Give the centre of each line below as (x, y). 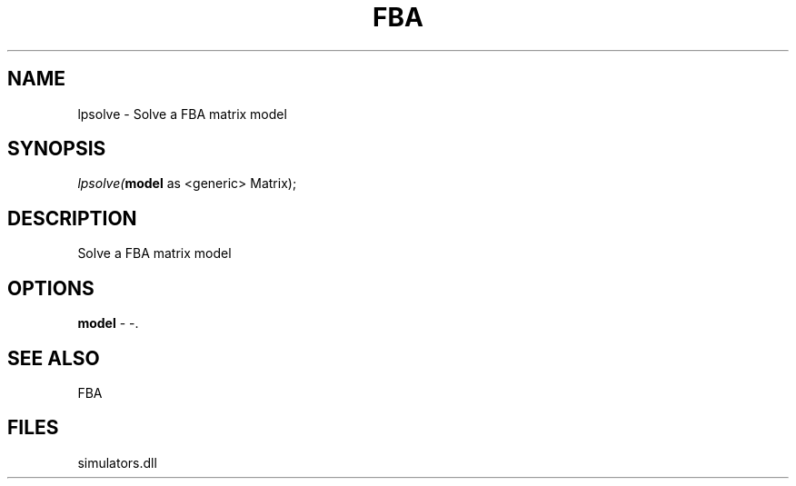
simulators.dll (117, 462)
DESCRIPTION (72, 218)
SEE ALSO (54, 358)
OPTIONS (51, 288)
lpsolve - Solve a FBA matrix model (182, 114)
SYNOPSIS (57, 149)
